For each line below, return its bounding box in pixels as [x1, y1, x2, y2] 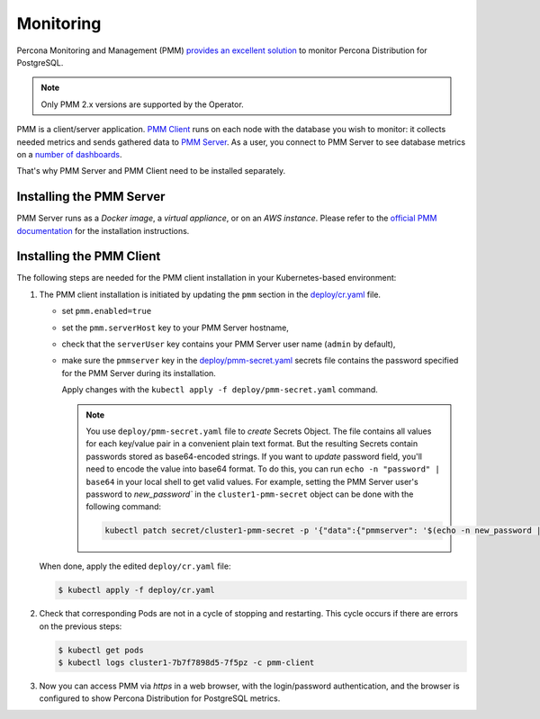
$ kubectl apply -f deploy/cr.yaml [58, 585, 215, 596]
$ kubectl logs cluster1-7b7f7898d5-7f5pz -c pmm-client [58, 658, 315, 668]
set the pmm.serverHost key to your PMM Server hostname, [61, 322, 290, 333]
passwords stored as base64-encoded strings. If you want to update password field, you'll [85, 451, 423, 462]
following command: [85, 501, 162, 512]
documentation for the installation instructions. [16, 225, 190, 236]
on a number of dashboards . [16, 148, 122, 159]
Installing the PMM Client [16, 248, 161, 265]
